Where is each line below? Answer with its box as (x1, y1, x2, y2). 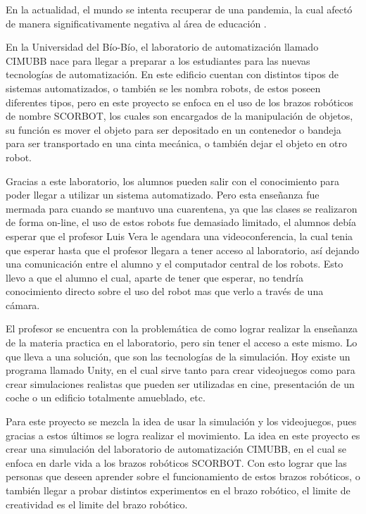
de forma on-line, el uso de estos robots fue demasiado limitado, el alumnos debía (6, 215, 356, 230)
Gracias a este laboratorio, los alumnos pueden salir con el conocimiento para (6, 173, 339, 188)
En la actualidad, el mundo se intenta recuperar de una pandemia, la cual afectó (6, 2, 353, 16)
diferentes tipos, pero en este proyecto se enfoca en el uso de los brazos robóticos (6, 94, 353, 109)
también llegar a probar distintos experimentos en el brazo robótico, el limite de (6, 483, 351, 497)
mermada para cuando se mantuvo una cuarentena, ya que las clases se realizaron (6, 201, 358, 215)
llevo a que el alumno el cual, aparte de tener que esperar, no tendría (6, 270, 303, 284)
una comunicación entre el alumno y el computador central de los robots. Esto (6, 256, 343, 271)
